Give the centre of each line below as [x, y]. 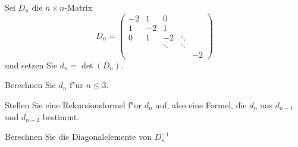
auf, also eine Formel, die [201, 105]
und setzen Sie [31, 65]
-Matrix [79, 7]
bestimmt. [61, 116]
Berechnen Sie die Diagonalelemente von [78, 137]
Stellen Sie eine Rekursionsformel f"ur [73, 105]
